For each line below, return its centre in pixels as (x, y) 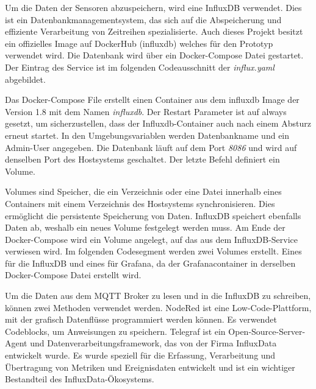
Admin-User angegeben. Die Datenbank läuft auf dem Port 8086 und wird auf (151, 147)
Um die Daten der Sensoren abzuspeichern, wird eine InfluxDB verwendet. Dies (153, 7)
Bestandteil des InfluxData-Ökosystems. (80, 379)
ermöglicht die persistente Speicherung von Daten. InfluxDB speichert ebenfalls (153, 215)
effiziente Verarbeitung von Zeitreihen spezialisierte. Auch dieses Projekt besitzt (154, 31)
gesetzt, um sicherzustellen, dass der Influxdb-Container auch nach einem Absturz (158, 123)
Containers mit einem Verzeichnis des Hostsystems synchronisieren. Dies (140, 203)
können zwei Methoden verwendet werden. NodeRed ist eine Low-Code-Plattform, (158, 307)
